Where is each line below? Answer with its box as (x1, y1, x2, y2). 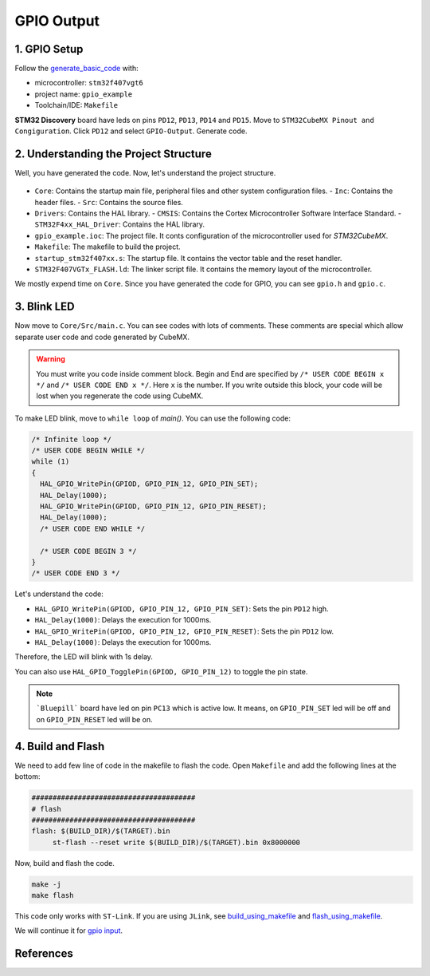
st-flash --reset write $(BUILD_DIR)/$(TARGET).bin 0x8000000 (52, 838, 301, 847)
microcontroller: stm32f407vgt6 (34, 78, 143, 88)
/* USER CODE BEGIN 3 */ (40, 547, 137, 555)
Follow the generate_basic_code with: (14, 64, 139, 73)
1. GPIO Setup (14, 42, 84, 56)
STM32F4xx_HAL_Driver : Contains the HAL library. (34, 219, 205, 229)
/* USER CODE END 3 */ (31, 569, 120, 578)
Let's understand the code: (14, 589, 104, 599)
